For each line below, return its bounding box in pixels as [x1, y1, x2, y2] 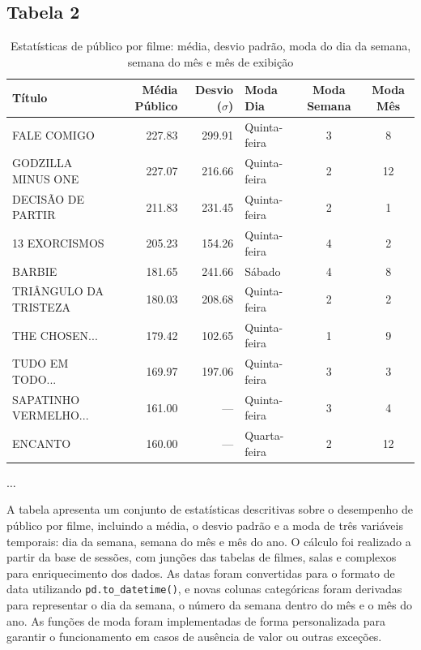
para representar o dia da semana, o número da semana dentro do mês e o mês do [6, 596, 413, 613]
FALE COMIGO [12, 126, 95, 143]
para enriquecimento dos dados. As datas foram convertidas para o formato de [6, 564, 395, 581]
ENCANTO [12, 434, 71, 451]
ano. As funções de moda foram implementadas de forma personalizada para [6, 612, 385, 629]
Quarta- [245, 427, 284, 444]
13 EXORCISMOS [12, 234, 104, 251]
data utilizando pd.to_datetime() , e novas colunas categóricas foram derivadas [6, 580, 402, 597]
